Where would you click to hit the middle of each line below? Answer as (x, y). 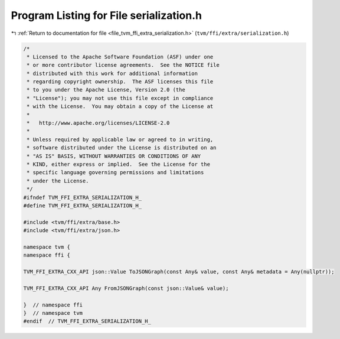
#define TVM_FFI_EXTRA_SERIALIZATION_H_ (82, 206)
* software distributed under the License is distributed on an (122, 148)
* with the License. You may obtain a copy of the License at (120, 107)
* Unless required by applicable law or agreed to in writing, (120, 139)
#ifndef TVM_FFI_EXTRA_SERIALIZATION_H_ (82, 197)
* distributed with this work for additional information (112, 73)
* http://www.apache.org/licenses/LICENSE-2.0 (98, 123)
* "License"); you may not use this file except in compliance (120, 98)
